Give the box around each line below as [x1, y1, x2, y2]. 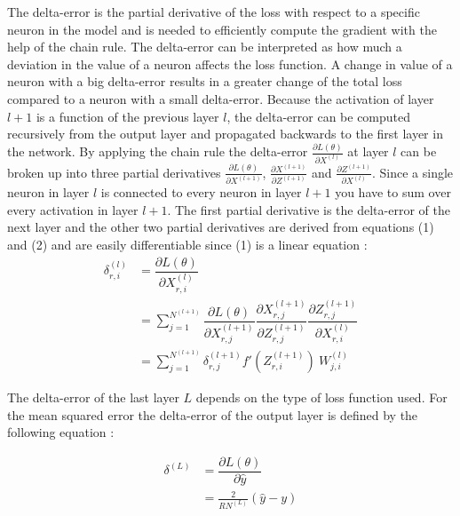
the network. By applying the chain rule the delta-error [7, 142, 308, 161]
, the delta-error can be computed [226, 107, 411, 125]
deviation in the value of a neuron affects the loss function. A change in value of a [7, 54, 453, 73]
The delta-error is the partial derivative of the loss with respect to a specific [7, 3, 420, 20]
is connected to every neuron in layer [100, 183, 302, 202]
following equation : [7, 423, 115, 441]
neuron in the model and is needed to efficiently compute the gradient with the [7, 20, 437, 38]
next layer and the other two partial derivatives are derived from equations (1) [7, 218, 434, 236]
